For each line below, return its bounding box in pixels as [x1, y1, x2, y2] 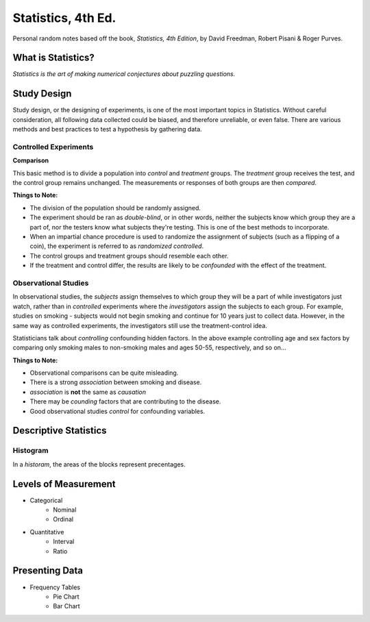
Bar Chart [53, 602, 80, 610]
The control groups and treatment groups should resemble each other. [29, 251, 229, 260]
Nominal [53, 506, 77, 514]
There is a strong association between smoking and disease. [29, 378, 202, 386]
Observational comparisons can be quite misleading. [29, 369, 179, 377]
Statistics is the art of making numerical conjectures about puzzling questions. [12, 70, 236, 78]
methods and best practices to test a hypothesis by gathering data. [12, 125, 202, 134]
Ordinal [53, 515, 74, 523]
